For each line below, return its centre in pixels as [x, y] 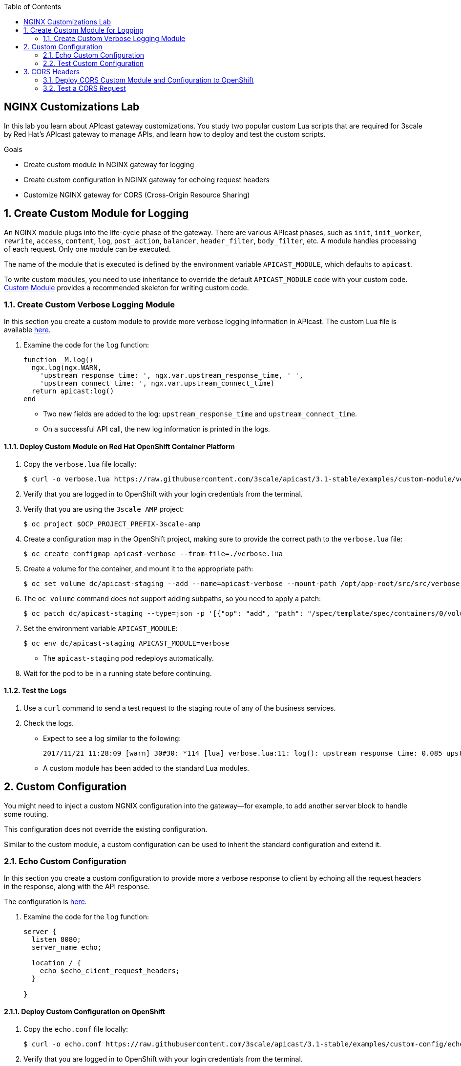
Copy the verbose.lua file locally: [80, 464]
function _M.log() [59, 360]
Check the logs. [49, 723]
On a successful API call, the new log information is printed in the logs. [157, 429]
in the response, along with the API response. [77, 887]
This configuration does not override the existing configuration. [106, 829]
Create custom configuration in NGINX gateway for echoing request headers [147, 179]
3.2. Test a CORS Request [84, 88]
